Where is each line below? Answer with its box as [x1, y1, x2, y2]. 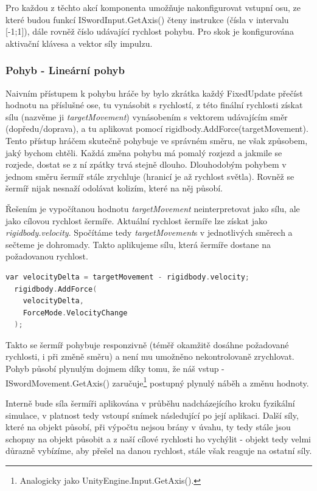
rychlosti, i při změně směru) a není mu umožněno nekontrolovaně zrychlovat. [5, 350, 294, 363]
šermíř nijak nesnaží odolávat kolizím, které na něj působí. [5, 182, 223, 194]
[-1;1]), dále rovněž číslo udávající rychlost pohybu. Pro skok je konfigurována [5, 25, 294, 38]
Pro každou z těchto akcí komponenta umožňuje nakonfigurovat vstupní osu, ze [5, 1, 301, 13]
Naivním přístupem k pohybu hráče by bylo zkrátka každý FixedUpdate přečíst [5, 86, 303, 99]
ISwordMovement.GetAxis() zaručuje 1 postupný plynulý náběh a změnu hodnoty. [5, 374, 309, 389]
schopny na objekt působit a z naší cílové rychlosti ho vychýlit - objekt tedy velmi [5, 432, 312, 445]
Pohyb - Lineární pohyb [5, 63, 125, 78]
